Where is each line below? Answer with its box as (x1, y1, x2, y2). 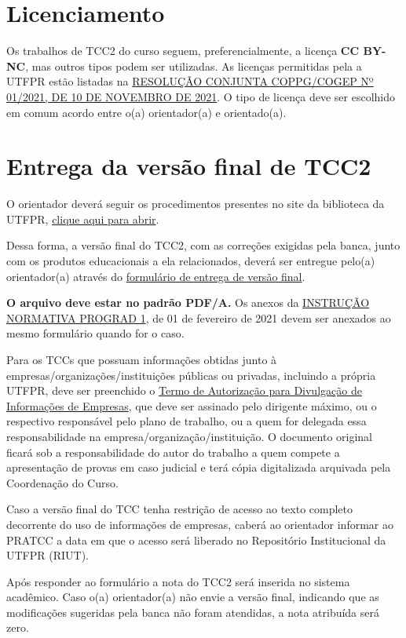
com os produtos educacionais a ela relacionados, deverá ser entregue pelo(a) (6, 253, 375, 268)
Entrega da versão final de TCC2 (6, 150, 371, 182)
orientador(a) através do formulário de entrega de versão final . (6, 268, 305, 284)
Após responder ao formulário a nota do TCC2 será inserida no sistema (6, 573, 350, 589)
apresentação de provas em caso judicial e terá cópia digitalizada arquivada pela (6, 459, 391, 476)
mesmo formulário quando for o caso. (6, 325, 185, 341)
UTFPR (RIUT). (6, 547, 89, 563)
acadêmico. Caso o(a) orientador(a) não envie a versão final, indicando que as (6, 589, 379, 605)
